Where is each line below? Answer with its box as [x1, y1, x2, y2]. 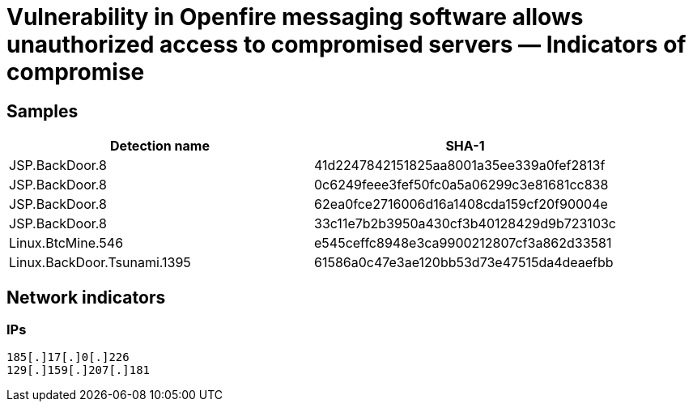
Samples [6, 100, 79, 121]
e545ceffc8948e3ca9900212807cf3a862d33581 [314, 235, 612, 252]
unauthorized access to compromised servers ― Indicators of [6, 31, 687, 58]
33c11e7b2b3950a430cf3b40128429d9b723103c [314, 215, 616, 232]
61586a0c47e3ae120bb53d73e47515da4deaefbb [314, 254, 614, 271]
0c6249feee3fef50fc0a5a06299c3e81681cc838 [314, 176, 609, 193]
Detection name [110, 138, 210, 155]
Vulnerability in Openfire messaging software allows [6, 3, 584, 31]
